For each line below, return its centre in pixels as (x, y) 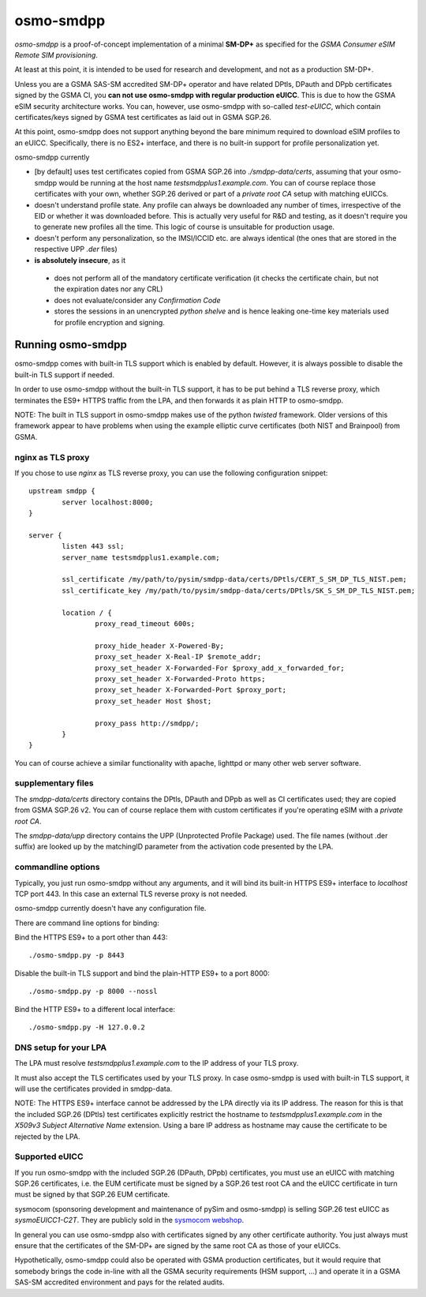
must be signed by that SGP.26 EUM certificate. (92, 1194)
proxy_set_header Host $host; (153, 701)
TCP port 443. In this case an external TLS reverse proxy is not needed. (131, 894)
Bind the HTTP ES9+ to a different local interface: (95, 1009)
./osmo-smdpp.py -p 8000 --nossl (93, 991)
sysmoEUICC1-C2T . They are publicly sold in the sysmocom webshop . (129, 1220)
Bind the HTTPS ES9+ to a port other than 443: (91, 937)
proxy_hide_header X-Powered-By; (160, 646)
